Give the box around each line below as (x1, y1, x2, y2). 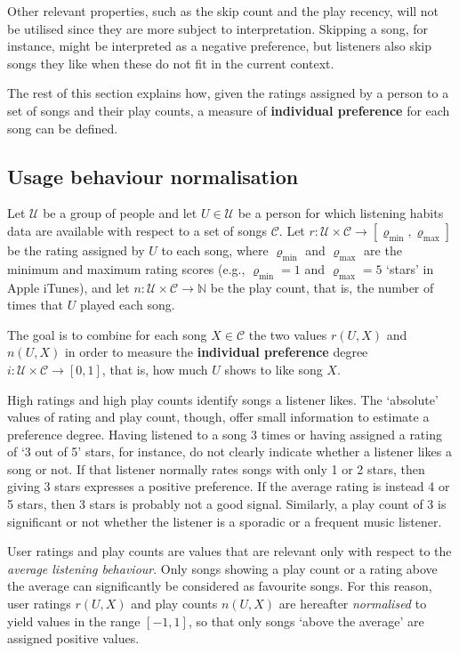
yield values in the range (7, 611, 141, 630)
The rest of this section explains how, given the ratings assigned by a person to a (7, 84, 449, 102)
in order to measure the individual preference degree (64, 343, 368, 361)
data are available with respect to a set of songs (7, 221, 268, 239)
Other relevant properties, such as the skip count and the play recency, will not (7, 2, 439, 20)
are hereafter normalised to (278, 594, 427, 613)
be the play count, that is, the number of (210, 278, 434, 296)
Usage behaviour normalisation (7, 162, 299, 189)
